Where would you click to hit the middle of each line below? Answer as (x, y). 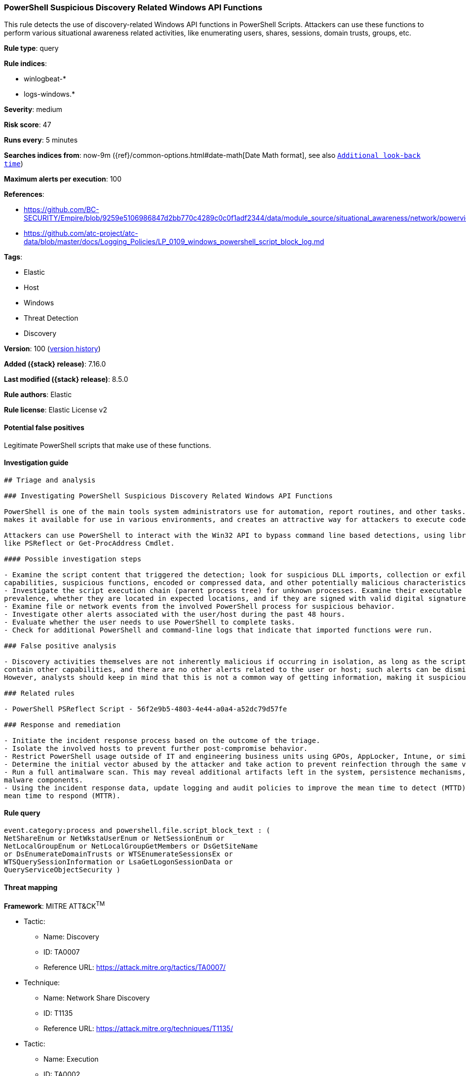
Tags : (13, 257)
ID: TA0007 (62, 952)
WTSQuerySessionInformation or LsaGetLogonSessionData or (118, 862)
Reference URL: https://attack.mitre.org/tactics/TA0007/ (135, 967)
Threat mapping (31, 887)
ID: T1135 (58, 1013)
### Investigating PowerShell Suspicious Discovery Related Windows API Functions (168, 496)
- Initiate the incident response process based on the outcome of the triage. (162, 740)
